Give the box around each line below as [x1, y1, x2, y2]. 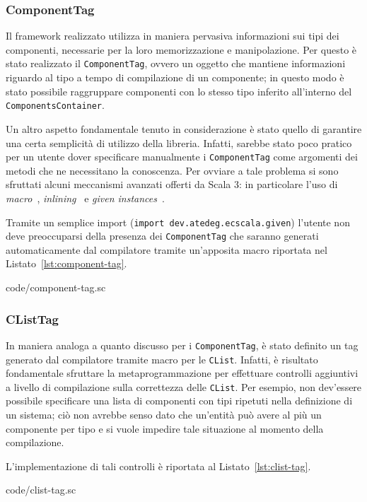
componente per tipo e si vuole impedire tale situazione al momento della [6, 421, 324, 436]
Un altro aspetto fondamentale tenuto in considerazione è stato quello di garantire [6, 121, 362, 136]
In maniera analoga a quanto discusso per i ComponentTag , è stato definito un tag [6, 337, 359, 352]
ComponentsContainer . [6, 98, 105, 112]
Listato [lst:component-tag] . [6, 256, 127, 271]
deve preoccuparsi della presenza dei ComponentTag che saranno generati [6, 228, 319, 243]
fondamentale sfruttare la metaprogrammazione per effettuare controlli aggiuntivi [6, 366, 359, 380]
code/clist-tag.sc [6, 482, 76, 497]
